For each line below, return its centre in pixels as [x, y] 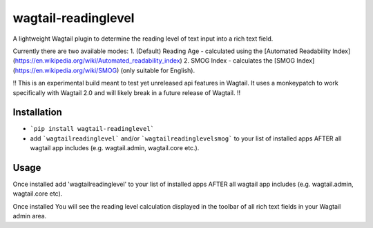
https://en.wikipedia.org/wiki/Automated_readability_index [97, 61]
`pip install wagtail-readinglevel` [92, 129]
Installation [37, 113]
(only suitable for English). [158, 70]
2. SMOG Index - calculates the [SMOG [239, 61]
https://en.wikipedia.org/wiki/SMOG [66, 70]
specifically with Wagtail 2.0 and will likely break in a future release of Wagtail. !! [127, 92]
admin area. [30, 216]
